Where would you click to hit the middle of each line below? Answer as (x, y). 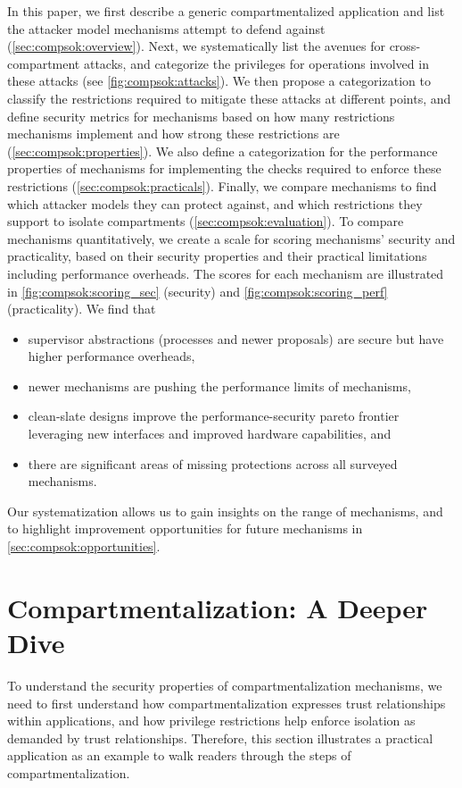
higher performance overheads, (111, 356)
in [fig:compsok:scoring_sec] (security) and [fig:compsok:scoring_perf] (198, 291)
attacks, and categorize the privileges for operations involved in (256, 63)
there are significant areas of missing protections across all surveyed (213, 463)
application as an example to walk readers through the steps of (179, 755)
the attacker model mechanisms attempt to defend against (166, 28)
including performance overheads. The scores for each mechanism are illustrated (226, 273)
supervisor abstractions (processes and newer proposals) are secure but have (236, 338)
